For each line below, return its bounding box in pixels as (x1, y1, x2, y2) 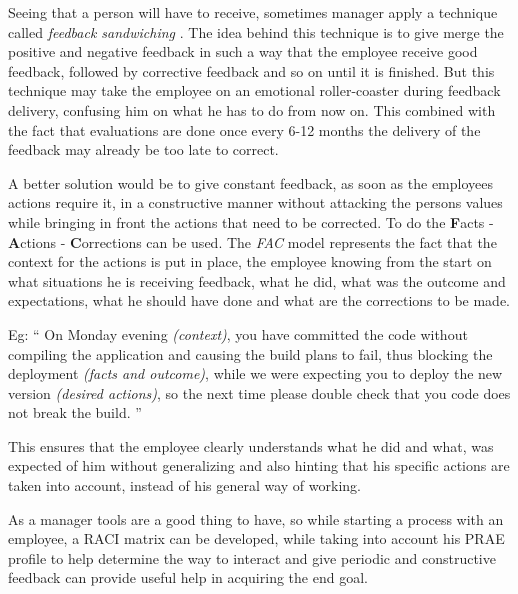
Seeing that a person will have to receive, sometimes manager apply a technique (8, 2, 498, 22)
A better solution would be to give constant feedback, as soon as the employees (8, 172, 494, 193)
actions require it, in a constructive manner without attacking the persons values (8, 192, 503, 213)
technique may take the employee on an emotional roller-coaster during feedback (8, 80, 501, 101)
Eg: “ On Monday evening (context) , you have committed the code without (8, 323, 468, 344)
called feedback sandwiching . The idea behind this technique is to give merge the (8, 21, 504, 42)
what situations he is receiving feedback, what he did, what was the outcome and (8, 270, 506, 291)
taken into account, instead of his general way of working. (8, 475, 361, 496)
